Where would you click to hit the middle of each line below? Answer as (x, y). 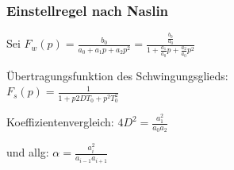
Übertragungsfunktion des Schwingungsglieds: (117, 75)
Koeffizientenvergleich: (60, 122)
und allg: (28, 152)
